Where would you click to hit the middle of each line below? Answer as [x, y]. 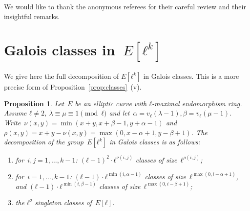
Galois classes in [60, 50]
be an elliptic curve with [111, 103]
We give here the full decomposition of [62, 76]
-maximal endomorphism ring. [197, 103]
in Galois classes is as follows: [155, 142]
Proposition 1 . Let [34, 103]
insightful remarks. [32, 16]
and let [119, 113]
